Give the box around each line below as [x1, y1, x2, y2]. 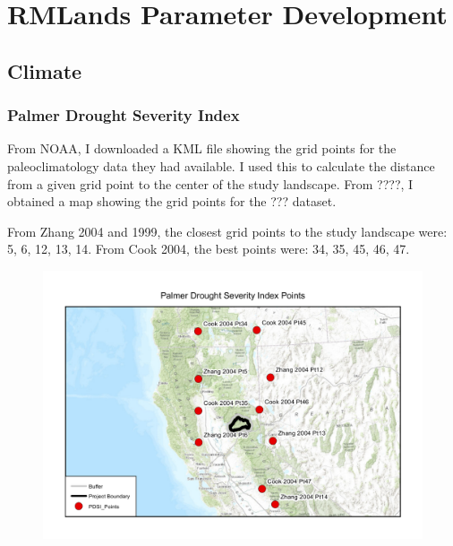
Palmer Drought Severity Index [7, 104, 240, 126]
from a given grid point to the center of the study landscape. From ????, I [7, 174, 414, 193]
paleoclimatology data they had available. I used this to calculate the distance [7, 156, 435, 175]
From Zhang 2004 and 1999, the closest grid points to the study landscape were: [7, 221, 448, 240]
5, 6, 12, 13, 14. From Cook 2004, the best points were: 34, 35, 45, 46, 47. [7, 239, 410, 258]
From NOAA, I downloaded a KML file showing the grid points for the [7, 139, 397, 158]
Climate [7, 56, 82, 84]
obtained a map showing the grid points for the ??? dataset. [7, 192, 337, 211]
